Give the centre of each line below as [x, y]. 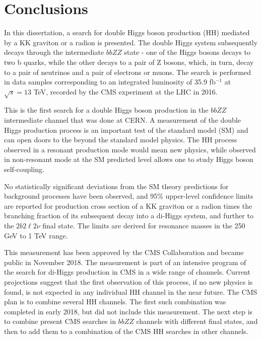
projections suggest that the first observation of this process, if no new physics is [128, 281]
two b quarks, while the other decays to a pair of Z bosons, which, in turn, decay [129, 62]
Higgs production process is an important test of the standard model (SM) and [126, 130]
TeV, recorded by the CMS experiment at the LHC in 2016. [125, 91]
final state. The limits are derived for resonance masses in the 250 [144, 225]
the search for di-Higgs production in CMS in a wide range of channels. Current [127, 272]
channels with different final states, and [197, 321]
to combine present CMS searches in [60, 321]
